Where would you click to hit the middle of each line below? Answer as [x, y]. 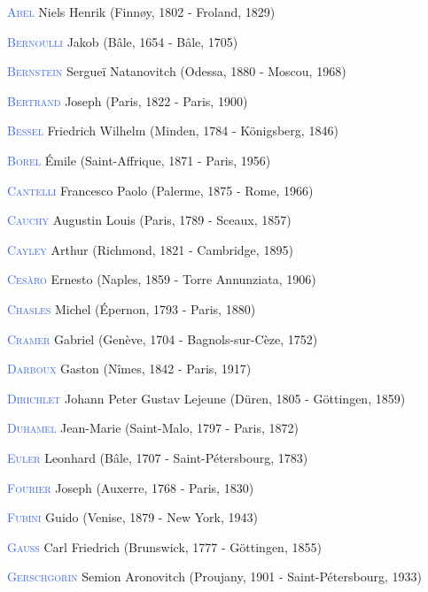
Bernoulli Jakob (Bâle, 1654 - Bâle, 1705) [123, 41]
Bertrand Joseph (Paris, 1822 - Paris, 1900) [128, 100]
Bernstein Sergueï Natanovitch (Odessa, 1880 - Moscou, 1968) [177, 71]
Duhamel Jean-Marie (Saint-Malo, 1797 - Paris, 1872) [153, 428]
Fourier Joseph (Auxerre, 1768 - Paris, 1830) [131, 487]
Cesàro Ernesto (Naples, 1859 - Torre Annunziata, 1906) [162, 279]
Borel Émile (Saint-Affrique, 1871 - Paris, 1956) [139, 160]
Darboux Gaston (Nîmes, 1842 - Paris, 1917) [129, 369]
